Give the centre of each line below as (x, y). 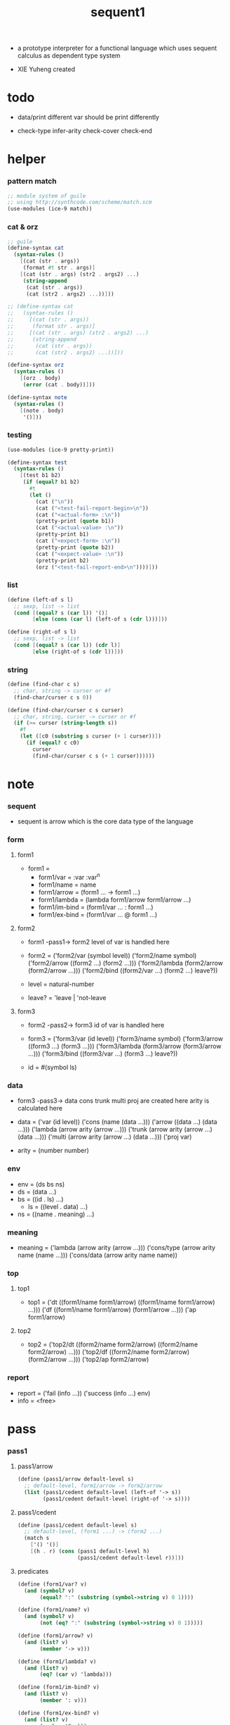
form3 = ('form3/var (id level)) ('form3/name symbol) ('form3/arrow (125, 1039)
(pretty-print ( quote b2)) (75, 547)
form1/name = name (67, 885)
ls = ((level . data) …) (58, 1206)
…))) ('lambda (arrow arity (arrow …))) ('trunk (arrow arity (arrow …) (115, 1130)
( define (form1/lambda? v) (57, 1662)
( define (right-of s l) (42, 632)
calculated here (40, 1108)
